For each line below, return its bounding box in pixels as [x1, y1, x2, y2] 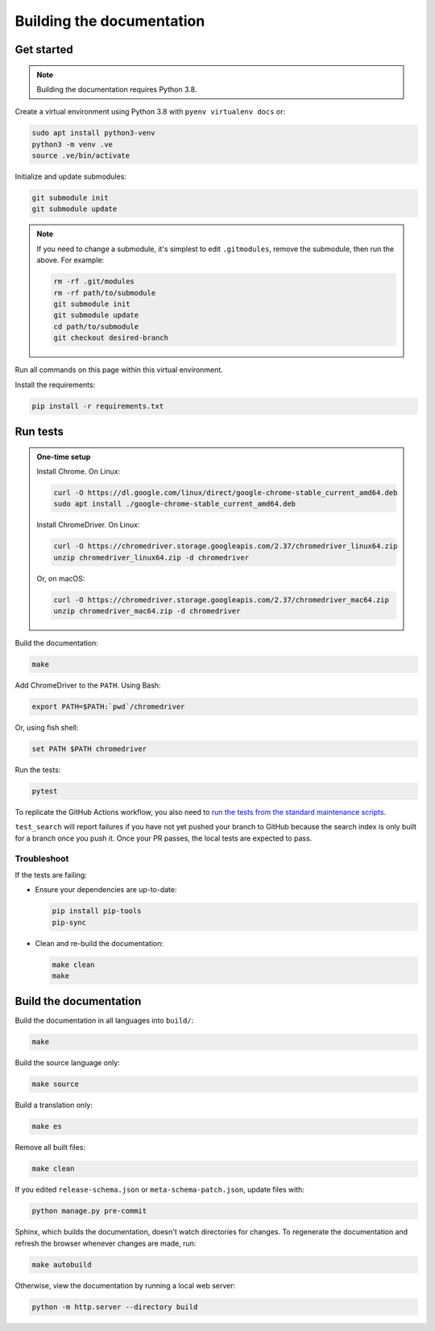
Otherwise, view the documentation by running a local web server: [14, 1280, 236, 1290]
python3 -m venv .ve [31, 139, 113, 149]
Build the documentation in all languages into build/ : [14, 1015, 194, 1026]
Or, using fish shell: [14, 722, 79, 732]
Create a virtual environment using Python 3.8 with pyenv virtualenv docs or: [14, 107, 286, 117]
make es [31, 1122, 62, 1131]
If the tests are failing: [14, 870, 88, 879]
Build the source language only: [14, 1058, 120, 1068]
